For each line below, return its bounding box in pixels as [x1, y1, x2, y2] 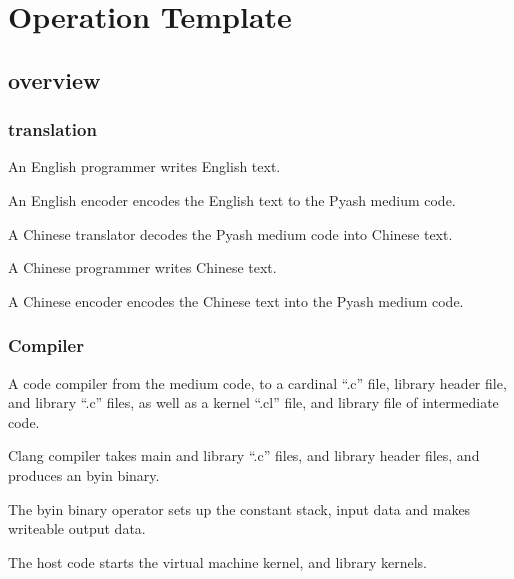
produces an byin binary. [8, 464, 160, 485]
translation [8, 117, 97, 142]
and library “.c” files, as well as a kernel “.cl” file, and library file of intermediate [8, 392, 499, 413]
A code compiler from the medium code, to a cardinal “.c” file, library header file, [8, 372, 507, 393]
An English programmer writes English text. [8, 156, 281, 177]
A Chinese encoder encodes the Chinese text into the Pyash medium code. [8, 290, 464, 311]
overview [8, 64, 101, 95]
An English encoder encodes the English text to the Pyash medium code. [8, 189, 456, 210]
